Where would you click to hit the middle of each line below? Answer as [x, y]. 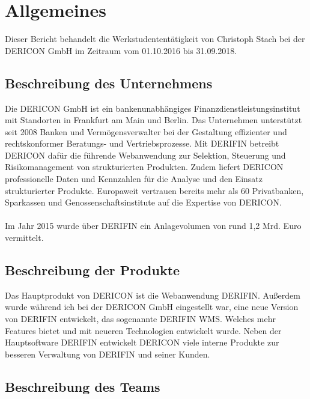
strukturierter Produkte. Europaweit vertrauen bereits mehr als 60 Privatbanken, [154, 190]
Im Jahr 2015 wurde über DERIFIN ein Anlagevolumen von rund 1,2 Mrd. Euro [153, 226]
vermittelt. [24, 238]
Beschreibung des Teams [83, 386]
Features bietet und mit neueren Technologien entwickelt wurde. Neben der [143, 330]
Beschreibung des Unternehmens [109, 83]
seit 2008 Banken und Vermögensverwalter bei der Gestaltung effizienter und [146, 131]
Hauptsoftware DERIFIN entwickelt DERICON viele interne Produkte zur [142, 342]
